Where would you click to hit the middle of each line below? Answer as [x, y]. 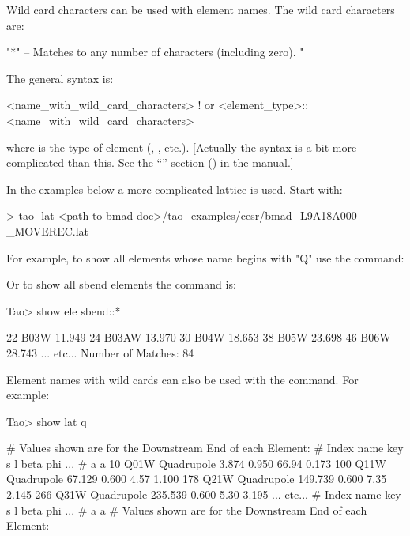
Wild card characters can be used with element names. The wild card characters [201, 9]
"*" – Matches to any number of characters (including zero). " [155, 52]
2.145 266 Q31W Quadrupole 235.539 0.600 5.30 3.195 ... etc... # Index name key [204, 494]
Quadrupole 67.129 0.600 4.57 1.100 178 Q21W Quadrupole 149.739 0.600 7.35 [197, 479]
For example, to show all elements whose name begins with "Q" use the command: [205, 257]
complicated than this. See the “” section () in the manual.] [150, 162]
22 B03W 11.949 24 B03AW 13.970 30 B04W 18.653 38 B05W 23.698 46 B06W [199, 337]
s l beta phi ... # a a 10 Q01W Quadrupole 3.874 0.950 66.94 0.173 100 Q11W [196, 463]
